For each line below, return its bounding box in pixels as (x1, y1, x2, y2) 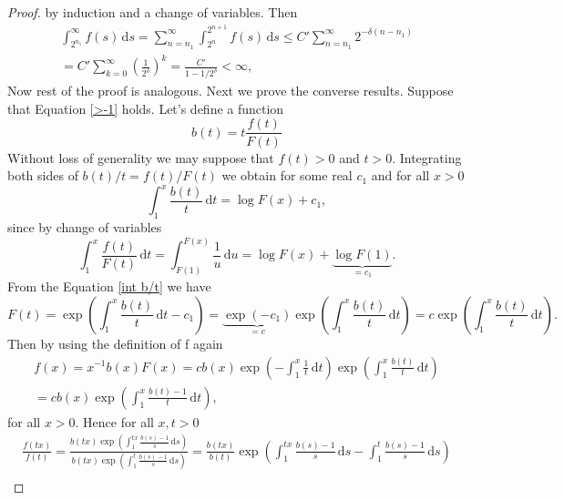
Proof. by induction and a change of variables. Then (7, 3, 298, 21)
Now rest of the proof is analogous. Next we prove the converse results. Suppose (7, 81, 454, 100)
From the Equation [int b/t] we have (7, 276, 211, 295)
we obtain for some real (221, 166, 353, 185)
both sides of (7, 166, 78, 185)
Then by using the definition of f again (7, 333, 223, 352)
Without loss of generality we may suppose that (7, 148, 274, 167)
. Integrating (392, 148, 462, 167)
